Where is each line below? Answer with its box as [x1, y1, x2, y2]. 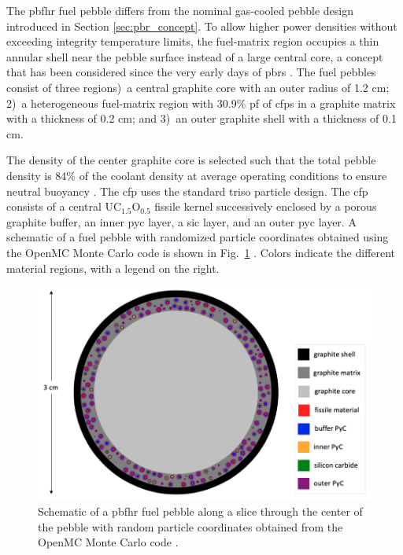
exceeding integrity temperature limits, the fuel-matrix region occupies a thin [6, 33, 379, 50]
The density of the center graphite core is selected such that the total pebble [6, 152, 376, 168]
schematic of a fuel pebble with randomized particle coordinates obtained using [6, 229, 389, 245]
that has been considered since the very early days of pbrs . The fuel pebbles [6, 64, 376, 80]
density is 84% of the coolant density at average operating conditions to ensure [6, 167, 387, 183]
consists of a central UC [6, 198, 122, 215]
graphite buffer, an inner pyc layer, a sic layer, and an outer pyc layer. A [6, 213, 357, 230]
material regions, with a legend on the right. [6, 259, 220, 276]
